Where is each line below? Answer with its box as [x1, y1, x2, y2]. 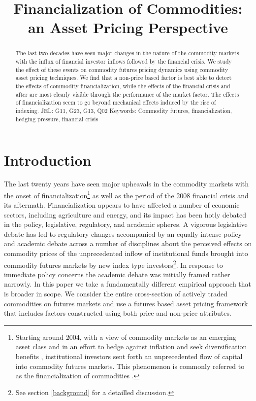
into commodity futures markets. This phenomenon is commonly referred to [15, 361, 245, 371]
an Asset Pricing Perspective [28, 17, 228, 37]
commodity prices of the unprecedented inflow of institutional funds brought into [4, 248, 248, 258]
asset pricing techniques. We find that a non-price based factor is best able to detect [15, 73, 232, 82]
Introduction [4, 150, 92, 170]
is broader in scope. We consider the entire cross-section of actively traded [4, 289, 228, 299]
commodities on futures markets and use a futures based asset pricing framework [4, 298, 248, 308]
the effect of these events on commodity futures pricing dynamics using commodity [15, 65, 228, 73]
